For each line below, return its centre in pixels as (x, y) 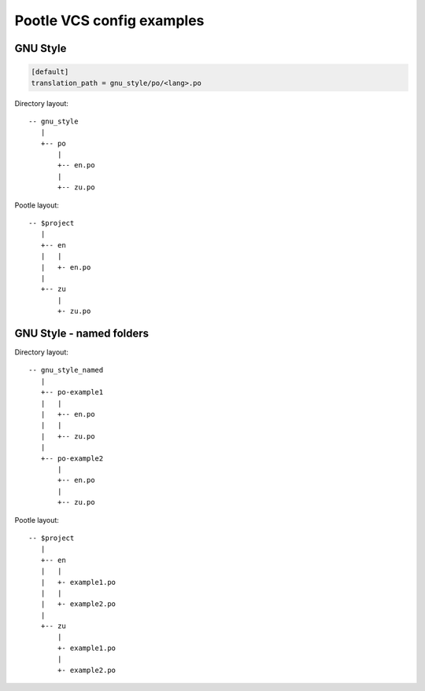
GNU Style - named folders (82, 333)
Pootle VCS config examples (109, 20)
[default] (50, 72)
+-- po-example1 (72, 392)
